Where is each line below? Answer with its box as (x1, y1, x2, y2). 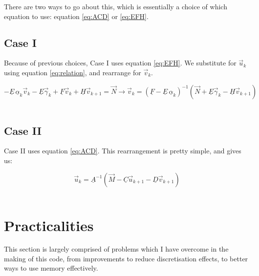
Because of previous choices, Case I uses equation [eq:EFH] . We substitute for (4, 58, 237, 68)
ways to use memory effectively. (4, 263, 98, 273)
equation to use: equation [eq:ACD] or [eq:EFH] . (4, 11, 149, 21)
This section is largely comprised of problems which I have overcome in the (4, 244, 229, 254)
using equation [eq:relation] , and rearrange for (4, 67, 141, 77)
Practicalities (4, 215, 94, 235)
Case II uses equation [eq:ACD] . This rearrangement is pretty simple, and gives (4, 146, 241, 156)
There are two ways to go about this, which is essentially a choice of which (4, 1, 227, 11)
